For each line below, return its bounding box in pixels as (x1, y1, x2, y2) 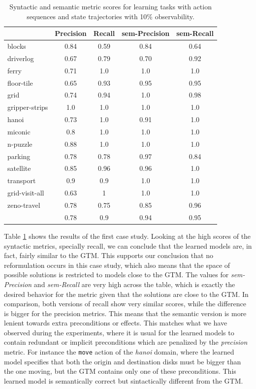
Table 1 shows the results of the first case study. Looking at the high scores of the (4, 230, 251, 241)
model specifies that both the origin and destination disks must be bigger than (4, 356, 241, 366)
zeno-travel (7, 200, 40, 210)
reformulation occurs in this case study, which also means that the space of (4, 259, 230, 270)
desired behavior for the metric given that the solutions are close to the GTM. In (4, 289, 249, 299)
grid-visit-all (7, 188, 44, 198)
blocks (7, 41, 26, 51)
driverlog (7, 53, 34, 63)
